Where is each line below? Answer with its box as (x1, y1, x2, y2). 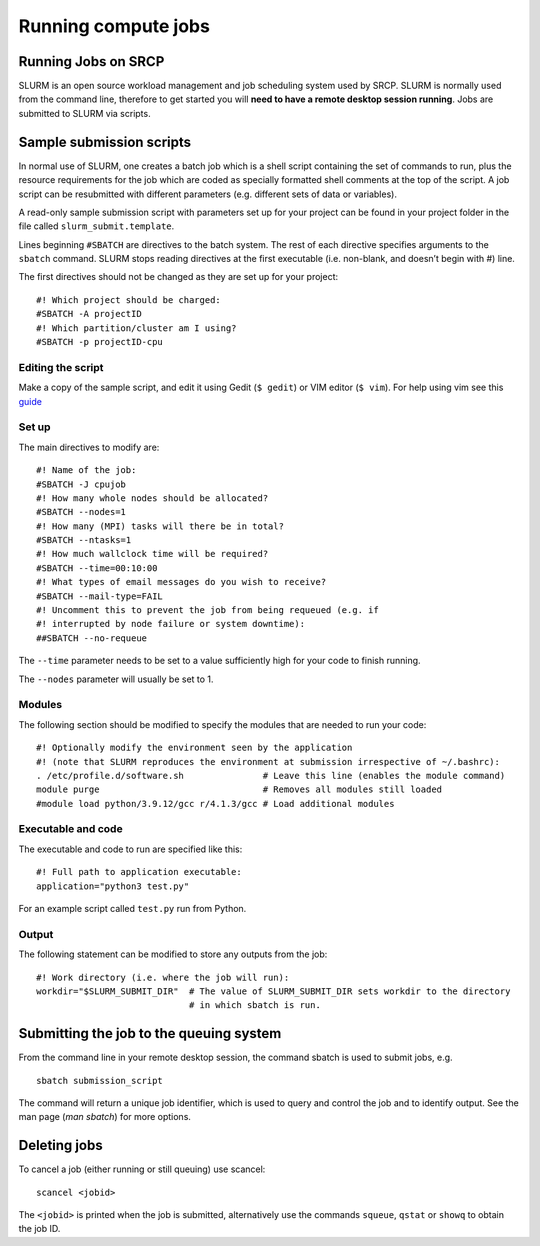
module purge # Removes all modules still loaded (36, 784, 443, 795)
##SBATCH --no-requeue (36, 632, 148, 644)
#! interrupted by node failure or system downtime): (36, 618, 305, 630)
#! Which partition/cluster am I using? (36, 322, 237, 334)
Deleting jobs (18, 1137, 104, 1154)
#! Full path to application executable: (36, 866, 242, 878)
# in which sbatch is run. (188, 1000, 322, 1011)
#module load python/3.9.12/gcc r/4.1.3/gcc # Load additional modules (36, 798, 395, 809)
